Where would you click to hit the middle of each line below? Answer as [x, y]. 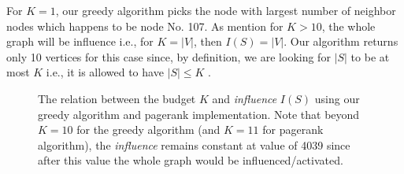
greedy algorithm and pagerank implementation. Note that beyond [199, 114]
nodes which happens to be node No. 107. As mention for [145, 26]
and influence [245, 98]
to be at [370, 56]
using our [337, 98]
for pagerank [293, 130]
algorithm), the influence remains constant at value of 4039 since [194, 144]
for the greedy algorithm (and [148, 130]
